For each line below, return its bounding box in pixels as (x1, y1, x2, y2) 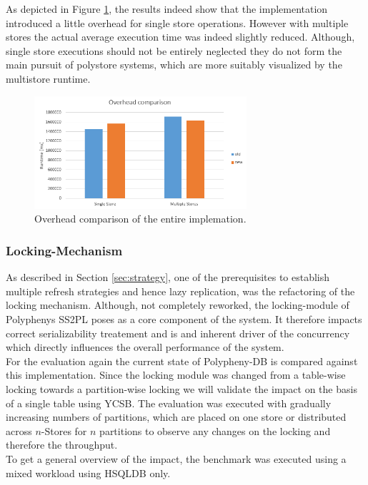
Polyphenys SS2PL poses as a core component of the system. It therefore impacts (6, 312, 362, 326)
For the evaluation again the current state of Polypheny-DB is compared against (6, 353, 358, 368)
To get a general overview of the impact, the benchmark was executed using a (6, 451, 347, 466)
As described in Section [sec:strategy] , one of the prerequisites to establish (6, 270, 330, 285)
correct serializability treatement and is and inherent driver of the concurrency (6, 325, 350, 340)
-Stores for (41, 423, 87, 438)
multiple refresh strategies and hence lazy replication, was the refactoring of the (6, 283, 355, 298)
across (6, 423, 32, 438)
